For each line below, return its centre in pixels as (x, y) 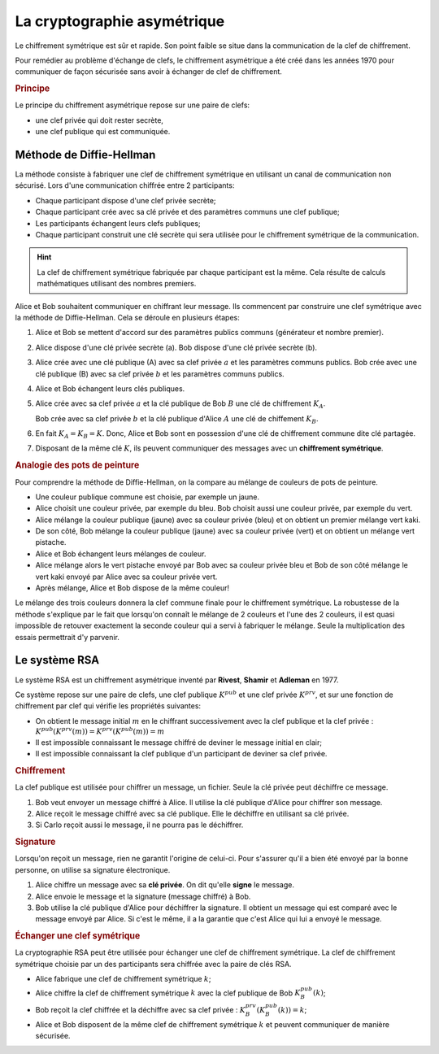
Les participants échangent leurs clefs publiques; (118, 223)
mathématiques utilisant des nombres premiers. (117, 284)
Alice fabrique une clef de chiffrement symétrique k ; (123, 979)
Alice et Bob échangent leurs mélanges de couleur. (121, 554)
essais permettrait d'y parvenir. (67, 637)
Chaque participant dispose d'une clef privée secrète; (126, 200)
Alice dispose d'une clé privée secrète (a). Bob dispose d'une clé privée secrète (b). (176, 347)
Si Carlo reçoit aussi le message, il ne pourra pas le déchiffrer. (139, 825)
